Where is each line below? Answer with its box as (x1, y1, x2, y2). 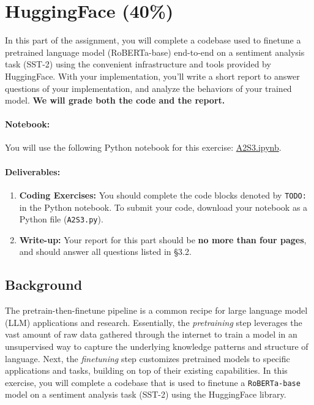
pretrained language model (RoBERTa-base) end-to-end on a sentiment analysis (5, 45, 305, 58)
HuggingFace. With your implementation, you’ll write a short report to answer (5, 69, 300, 82)
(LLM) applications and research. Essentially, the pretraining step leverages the (5, 316, 302, 328)
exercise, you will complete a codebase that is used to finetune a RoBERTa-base (5, 376, 301, 388)
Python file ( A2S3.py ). (19, 213, 103, 225)
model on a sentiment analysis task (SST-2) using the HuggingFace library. (5, 388, 286, 401)
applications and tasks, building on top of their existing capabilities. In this (5, 364, 288, 377)
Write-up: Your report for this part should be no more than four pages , (19, 233, 307, 246)
